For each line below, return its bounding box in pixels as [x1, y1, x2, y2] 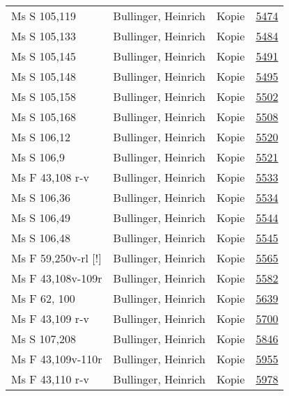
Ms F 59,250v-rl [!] [11, 250, 102, 266]
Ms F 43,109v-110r [11, 351, 102, 367]
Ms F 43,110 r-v [11, 371, 89, 387]
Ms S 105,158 [11, 88, 76, 104]
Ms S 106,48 [11, 230, 70, 246]
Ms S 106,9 [11, 149, 65, 165]
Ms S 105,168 [11, 109, 76, 125]
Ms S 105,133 [11, 28, 76, 44]
